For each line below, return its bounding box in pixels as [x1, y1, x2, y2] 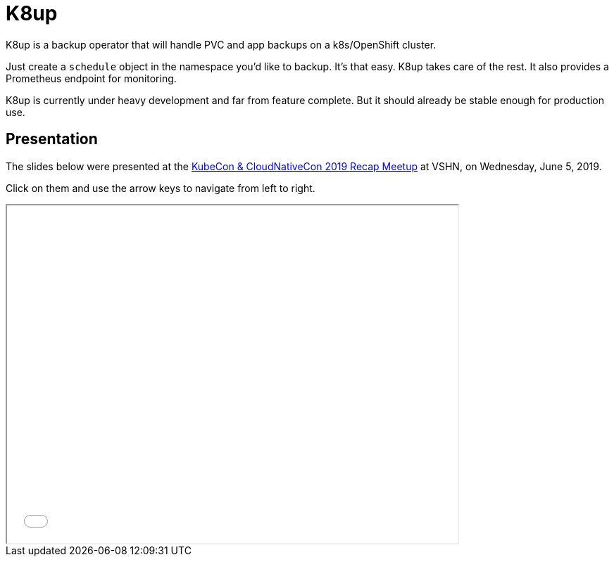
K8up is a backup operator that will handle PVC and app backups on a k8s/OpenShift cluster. [6, 38, 437, 51]
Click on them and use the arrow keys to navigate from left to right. [6, 181, 315, 194]
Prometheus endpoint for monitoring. [6, 72, 177, 84]
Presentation [6, 130, 98, 148]
